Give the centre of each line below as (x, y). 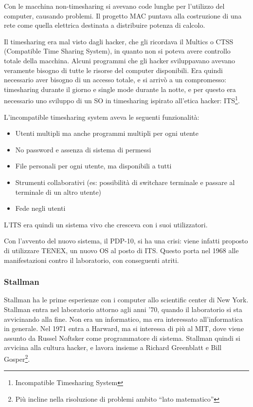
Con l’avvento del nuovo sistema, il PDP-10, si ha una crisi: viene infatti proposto (126, 241)
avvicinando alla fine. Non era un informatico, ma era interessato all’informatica (123, 319)
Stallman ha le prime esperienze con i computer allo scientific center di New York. (126, 300)
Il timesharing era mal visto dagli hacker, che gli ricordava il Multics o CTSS (119, 41)
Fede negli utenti (40, 208)
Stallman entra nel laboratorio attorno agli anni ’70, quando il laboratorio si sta (123, 309)
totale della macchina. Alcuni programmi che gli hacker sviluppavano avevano (120, 60)
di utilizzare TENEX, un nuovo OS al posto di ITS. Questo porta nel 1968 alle (121, 250)
